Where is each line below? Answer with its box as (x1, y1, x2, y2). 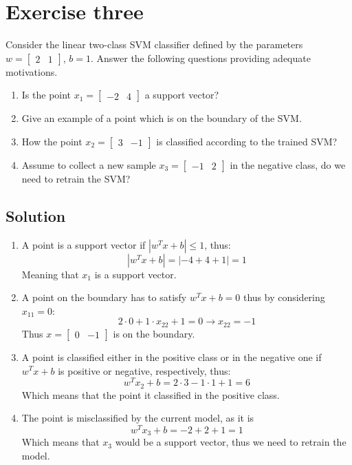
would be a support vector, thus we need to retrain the (115, 435, 346, 449)
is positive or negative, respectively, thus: (58, 363, 231, 378)
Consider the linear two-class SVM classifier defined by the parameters (5, 37, 303, 52)
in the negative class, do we (230, 157, 346, 172)
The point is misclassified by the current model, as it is (21, 411, 254, 425)
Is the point (21, 87, 71, 102)
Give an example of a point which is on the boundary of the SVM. (21, 111, 302, 125)
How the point (21, 134, 82, 148)
